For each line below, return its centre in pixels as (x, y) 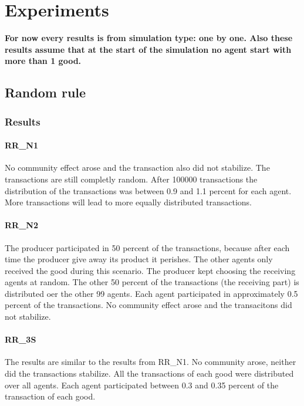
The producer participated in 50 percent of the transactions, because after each (147, 247)
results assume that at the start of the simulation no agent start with (148, 49)
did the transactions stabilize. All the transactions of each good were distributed (149, 373)
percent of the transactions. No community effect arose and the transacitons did (148, 305)
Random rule (45, 92)
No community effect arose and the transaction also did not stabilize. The (137, 168)
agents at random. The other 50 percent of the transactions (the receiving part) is (152, 282)
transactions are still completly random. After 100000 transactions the (131, 179)
